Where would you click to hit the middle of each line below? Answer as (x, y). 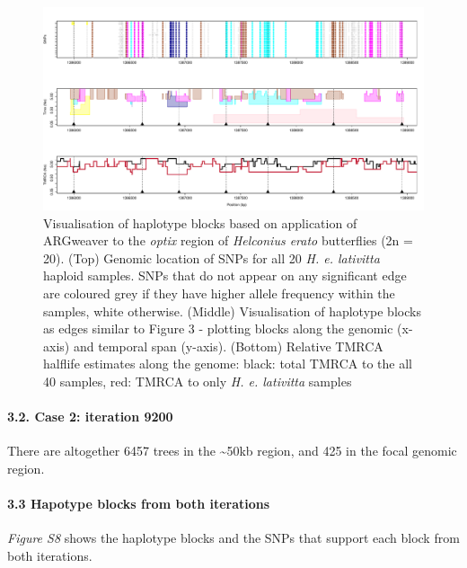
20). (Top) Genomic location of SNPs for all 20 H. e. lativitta (211, 257)
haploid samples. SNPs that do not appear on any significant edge (225, 275)
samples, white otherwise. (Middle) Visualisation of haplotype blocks (232, 311)
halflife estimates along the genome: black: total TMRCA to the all (228, 364)
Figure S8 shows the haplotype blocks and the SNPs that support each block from (233, 538)
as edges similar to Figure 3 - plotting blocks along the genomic (218, 328)
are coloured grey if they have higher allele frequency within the (219, 293)
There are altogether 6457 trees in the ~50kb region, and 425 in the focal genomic (232, 451)
